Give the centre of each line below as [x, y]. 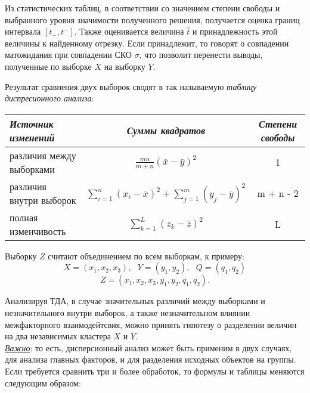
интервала [23, 31]
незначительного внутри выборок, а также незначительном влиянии [128, 312]
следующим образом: [43, 383]
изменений [32, 137]
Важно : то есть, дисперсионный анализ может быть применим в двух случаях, [148, 347]
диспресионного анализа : [49, 98]
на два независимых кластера [58, 336]
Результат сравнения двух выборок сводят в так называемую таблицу [131, 86]
